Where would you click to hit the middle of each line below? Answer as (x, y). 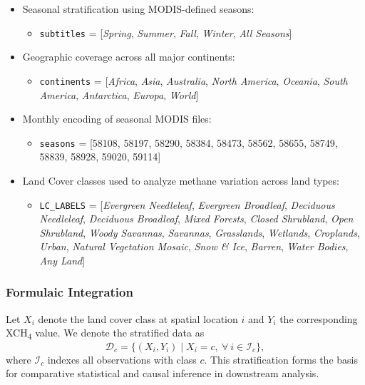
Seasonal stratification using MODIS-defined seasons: (138, 9)
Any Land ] (62, 260)
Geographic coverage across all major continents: (129, 57)
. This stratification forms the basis (281, 359)
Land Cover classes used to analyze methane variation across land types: (181, 180)
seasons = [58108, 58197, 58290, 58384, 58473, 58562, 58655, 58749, (189, 142)
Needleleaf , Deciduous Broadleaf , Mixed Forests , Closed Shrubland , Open (196, 219)
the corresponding (319, 318)
